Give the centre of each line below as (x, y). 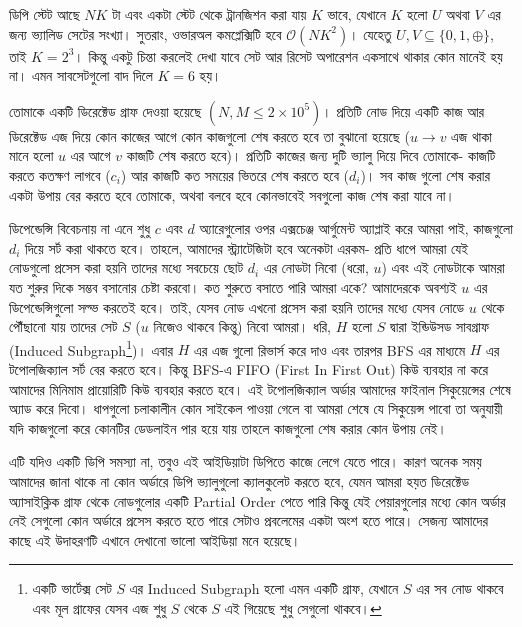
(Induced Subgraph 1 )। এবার (91, 348)
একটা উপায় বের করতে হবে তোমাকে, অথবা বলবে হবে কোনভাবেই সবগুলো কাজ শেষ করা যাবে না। (232, 194)
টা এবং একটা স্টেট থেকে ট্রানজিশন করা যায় (209, 14)
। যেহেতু (370, 33)
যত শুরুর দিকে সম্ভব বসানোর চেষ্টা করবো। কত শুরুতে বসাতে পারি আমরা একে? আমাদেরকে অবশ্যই (233, 286)
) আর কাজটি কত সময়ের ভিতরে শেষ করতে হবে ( (235, 174)
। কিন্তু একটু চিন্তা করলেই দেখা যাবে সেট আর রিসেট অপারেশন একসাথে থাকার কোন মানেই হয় (288, 55)
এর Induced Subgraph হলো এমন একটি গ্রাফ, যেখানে (264, 588)
